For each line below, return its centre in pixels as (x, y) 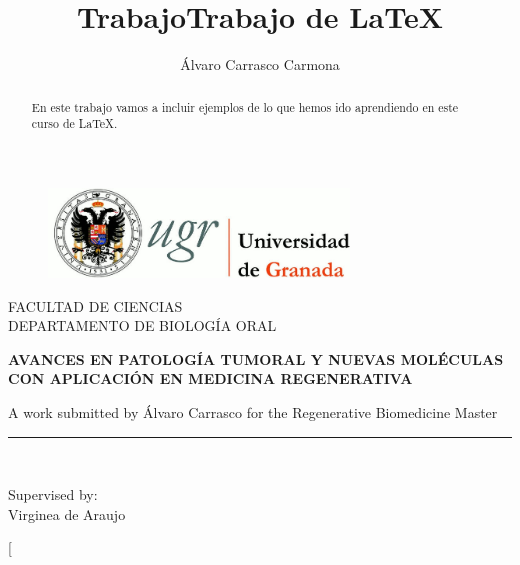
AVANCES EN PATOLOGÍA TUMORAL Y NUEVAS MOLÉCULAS (256, 358)
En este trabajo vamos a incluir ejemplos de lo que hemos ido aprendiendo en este (245, 106)
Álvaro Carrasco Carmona (260, 64)
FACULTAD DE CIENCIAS (95, 305)
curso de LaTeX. (74, 123)
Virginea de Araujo (67, 513)
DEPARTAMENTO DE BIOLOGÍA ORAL (142, 325)
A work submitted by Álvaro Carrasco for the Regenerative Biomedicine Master (253, 411)
